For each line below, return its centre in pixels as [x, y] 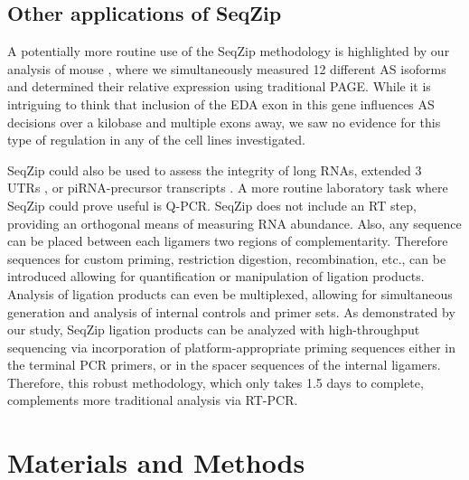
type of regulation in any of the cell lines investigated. [156, 140]
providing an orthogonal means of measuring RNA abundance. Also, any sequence [234, 223]
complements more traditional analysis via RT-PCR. [153, 400]
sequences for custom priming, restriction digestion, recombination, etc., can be [227, 258]
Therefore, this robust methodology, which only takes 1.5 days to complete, [216, 382]
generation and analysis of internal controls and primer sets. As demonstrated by [231, 311]
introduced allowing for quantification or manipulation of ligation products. [216, 276]
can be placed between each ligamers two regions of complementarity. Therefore [228, 241]
